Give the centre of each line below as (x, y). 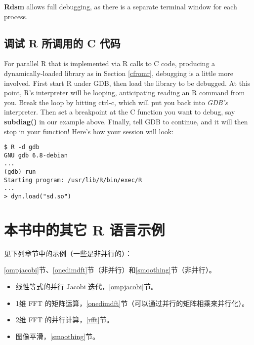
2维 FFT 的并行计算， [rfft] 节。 (64, 320)
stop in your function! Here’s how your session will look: (89, 131)
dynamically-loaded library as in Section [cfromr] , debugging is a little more (119, 73)
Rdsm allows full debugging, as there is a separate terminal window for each (121, 6)
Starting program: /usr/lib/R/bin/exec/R (73, 180)
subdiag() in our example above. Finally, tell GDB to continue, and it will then (126, 121)
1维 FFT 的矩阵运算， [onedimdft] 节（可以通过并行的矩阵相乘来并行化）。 (132, 303)
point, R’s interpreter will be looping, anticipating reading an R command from (125, 93)
